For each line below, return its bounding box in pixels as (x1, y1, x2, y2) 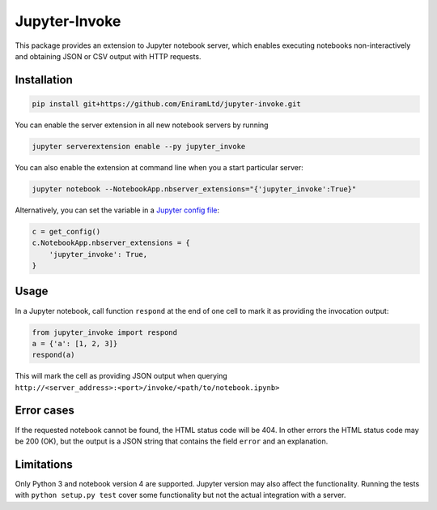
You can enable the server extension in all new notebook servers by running (15, 120, 269, 130)
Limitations (15, 457, 73, 471)
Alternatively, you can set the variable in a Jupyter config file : (15, 205, 220, 215)
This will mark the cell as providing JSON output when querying (15, 371, 228, 381)
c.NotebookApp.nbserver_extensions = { (32, 238, 190, 247)
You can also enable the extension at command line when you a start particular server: (15, 162, 303, 172)
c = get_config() (32, 227, 101, 236)
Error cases (15, 404, 74, 418)
